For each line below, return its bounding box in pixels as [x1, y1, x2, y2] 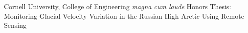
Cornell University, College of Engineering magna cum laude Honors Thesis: [4, 1, 231, 11]
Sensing [4, 20, 26, 30]
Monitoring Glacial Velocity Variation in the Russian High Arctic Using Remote [4, 11, 244, 21]
